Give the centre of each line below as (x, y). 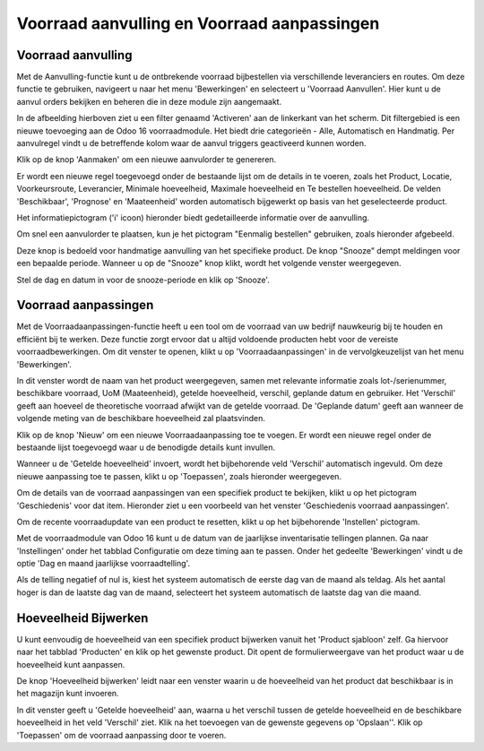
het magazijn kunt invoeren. (68, 694)
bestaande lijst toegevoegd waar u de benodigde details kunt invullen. (146, 447)
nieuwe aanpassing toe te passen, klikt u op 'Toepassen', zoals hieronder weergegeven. (179, 476)
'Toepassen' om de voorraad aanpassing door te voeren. (121, 735)
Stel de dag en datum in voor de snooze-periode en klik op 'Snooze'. (143, 280)
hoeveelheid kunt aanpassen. (71, 664)
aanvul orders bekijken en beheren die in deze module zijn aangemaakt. (149, 101)
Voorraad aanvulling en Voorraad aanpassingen (198, 23)
